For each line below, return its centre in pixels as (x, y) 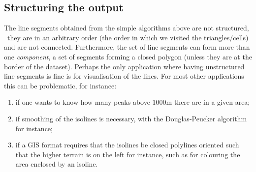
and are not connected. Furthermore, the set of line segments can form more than (127, 47)
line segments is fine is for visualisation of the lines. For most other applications (124, 76)
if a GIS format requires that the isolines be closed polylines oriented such (127, 145)
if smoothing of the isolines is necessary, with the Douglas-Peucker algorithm (131, 118)
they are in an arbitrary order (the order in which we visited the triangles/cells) (128, 37)
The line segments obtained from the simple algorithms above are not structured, (127, 28)
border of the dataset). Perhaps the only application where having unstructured (124, 66)
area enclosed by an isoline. (57, 164)
